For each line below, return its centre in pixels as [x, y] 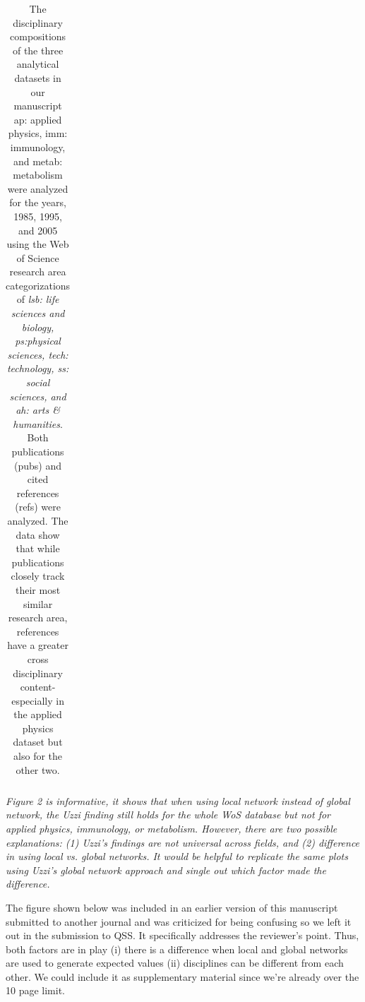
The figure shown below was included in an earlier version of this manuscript [172, 907]
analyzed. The [38, 520]
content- [38, 687]
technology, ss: [38, 368]
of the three [38, 50]
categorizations [38, 285]
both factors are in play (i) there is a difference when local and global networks [177, 949]
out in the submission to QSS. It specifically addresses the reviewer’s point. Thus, [182, 935]
